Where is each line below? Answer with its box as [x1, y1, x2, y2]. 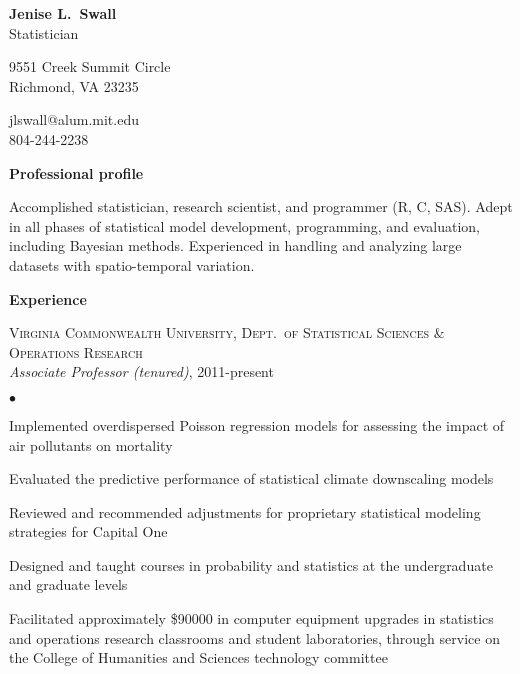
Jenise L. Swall [9, 3, 117, 23]
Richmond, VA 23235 [9, 75, 139, 96]
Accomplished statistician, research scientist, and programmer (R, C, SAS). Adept [9, 196, 513, 217]
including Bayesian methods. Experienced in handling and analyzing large [9, 235, 462, 256]
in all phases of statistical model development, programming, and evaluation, [9, 215, 480, 236]
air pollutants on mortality [9, 434, 173, 455]
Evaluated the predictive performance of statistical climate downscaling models [9, 468, 494, 489]
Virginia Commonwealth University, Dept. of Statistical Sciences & [9, 322, 445, 343]
